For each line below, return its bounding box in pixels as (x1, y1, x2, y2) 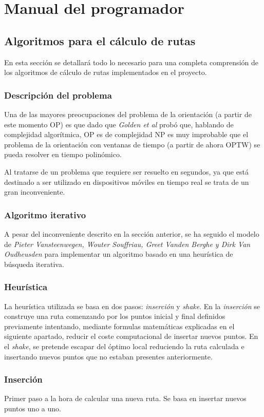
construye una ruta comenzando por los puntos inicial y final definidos (4, 311, 225, 321)
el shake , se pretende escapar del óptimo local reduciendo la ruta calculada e (4, 340, 244, 351)
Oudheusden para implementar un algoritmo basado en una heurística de (4, 249, 233, 259)
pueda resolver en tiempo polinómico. (4, 149, 122, 160)
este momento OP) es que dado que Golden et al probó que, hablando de (4, 119, 234, 129)
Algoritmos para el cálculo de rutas (4, 32, 196, 48)
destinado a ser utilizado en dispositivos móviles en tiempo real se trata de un (4, 176, 249, 187)
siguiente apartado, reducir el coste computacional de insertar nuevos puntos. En (4, 331, 258, 342)
